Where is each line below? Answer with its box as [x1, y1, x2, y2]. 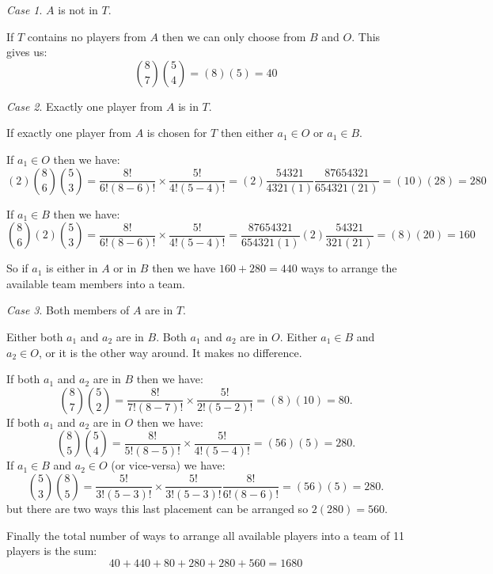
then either [220, 124, 274, 141]
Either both [6, 328, 63, 344]
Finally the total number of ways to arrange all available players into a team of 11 [6, 526, 404, 543]
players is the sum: [6, 542, 97, 559]
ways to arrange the [301, 260, 397, 276]
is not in [58, 2, 98, 17]
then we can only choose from [161, 28, 306, 44]
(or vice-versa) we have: [111, 457, 226, 473]
